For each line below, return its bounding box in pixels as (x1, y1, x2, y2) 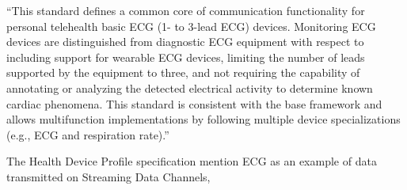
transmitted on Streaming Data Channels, (6, 168, 211, 184)
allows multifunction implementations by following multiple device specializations (6, 111, 401, 127)
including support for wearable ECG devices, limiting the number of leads (6, 48, 365, 65)
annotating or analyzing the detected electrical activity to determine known (6, 79, 373, 96)
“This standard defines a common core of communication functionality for (6, 2, 365, 18)
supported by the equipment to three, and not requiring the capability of (6, 64, 360, 81)
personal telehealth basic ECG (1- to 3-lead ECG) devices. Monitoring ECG (6, 17, 376, 34)
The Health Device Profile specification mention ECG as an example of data (6, 153, 377, 169)
